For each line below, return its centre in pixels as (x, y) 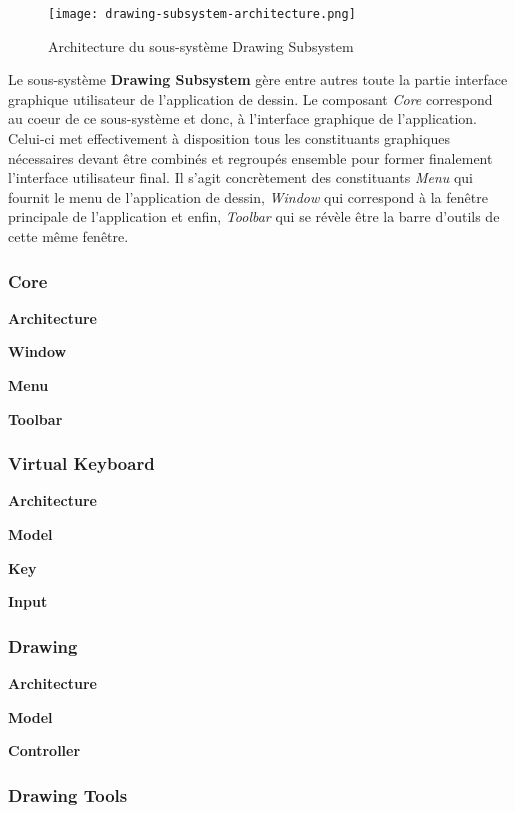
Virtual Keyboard (81, 463)
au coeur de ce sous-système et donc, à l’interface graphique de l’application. (243, 118)
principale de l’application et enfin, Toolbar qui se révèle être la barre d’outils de (254, 216)
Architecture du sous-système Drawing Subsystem (201, 45)
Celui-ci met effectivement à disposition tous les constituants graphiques (229, 138)
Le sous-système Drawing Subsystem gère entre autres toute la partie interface (258, 79)
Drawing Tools (68, 794)
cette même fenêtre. (68, 236)
